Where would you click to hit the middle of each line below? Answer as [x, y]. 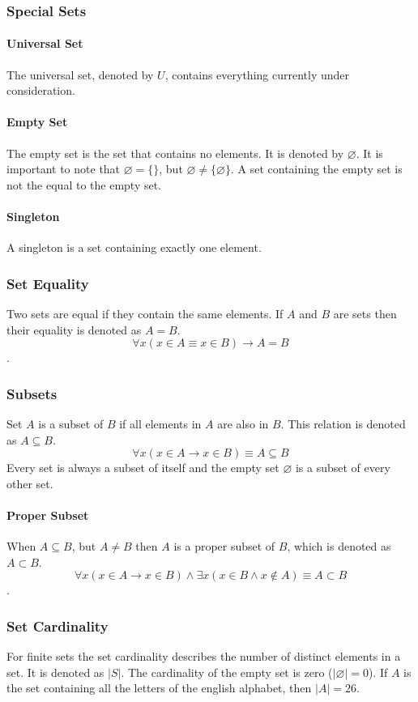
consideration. [41, 90]
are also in [243, 424]
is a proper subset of [224, 546]
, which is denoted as [339, 546]
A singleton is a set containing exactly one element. [134, 247]
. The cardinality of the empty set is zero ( [227, 672]
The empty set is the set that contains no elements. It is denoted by [175, 153]
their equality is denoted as [74, 329]
